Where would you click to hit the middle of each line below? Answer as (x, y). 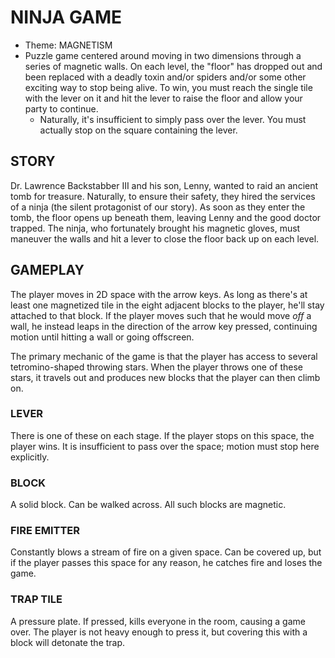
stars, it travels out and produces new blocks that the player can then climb (165, 377)
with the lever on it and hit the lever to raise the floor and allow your (163, 98)
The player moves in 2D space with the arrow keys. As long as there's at (159, 294)
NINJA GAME (66, 17)
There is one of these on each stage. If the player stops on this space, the (162, 435)
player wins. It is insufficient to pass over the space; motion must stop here (165, 446)
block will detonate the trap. (68, 642)
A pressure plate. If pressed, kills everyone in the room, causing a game (158, 621)
